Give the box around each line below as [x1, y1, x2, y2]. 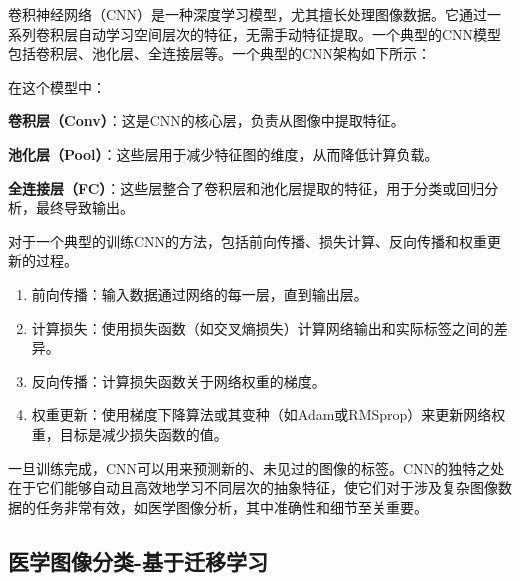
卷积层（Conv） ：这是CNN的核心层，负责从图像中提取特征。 [8, 110, 405, 131]
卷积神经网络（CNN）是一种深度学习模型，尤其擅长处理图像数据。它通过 [8, 4, 488, 24]
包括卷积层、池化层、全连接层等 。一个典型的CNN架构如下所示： [8, 43, 432, 64]
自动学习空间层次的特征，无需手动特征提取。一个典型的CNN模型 [77, 23, 502, 44]
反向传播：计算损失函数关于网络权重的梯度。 [31, 370, 326, 391]
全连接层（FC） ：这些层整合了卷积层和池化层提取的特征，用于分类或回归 [8, 177, 485, 198]
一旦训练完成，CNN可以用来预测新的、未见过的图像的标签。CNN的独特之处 [8, 457, 505, 478]
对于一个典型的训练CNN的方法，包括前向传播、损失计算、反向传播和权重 [8, 230, 488, 251]
